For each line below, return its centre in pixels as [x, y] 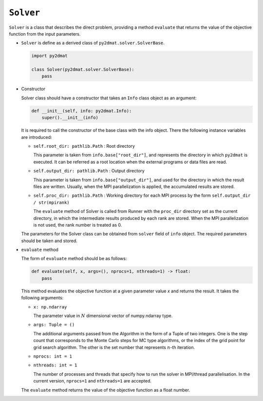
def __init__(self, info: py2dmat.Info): [82, 111]
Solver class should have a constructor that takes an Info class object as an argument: [109, 98]
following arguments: [42, 298]
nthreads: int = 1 [55, 365]
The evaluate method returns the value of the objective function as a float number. [105, 390]
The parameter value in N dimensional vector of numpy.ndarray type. [103, 316]
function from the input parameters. [45, 34]
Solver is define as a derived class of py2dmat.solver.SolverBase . [93, 43]
